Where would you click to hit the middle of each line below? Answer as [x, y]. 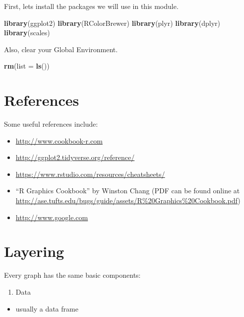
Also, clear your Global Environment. [61, 49]
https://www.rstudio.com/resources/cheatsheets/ [90, 174]
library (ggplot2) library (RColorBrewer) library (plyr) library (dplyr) [112, 23]
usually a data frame [47, 308]
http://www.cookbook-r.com [59, 140]
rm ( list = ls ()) [27, 66]
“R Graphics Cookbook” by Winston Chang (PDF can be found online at [128, 191]
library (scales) [27, 33]
